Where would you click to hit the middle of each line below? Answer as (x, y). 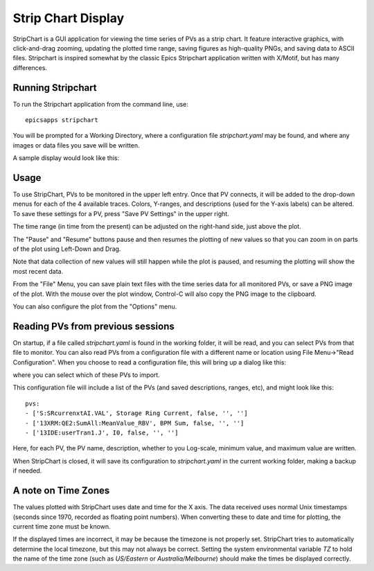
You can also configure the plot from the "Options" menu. (95, 306)
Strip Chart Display (69, 18)
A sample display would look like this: (66, 158)
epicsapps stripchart (62, 120)
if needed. (27, 471)
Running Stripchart (55, 88)
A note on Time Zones (61, 491)
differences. (30, 68)
